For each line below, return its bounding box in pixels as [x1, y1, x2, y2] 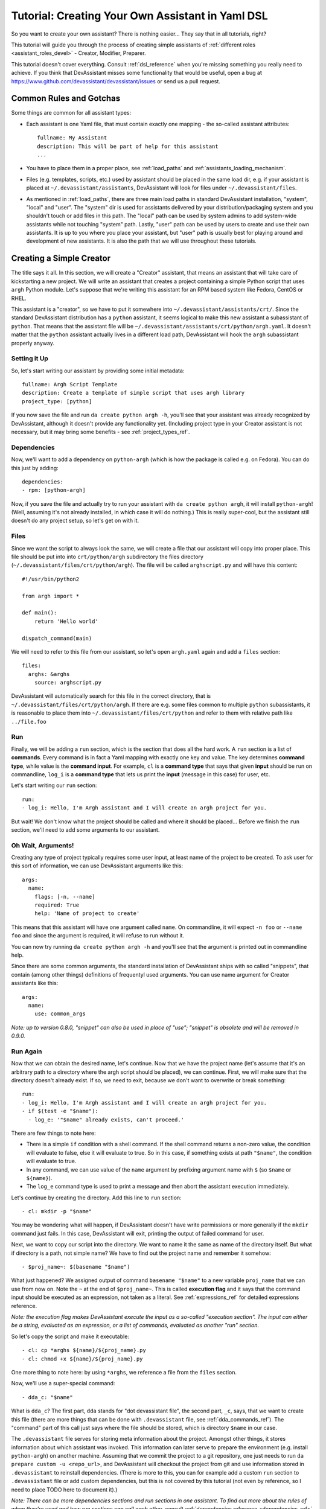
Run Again [11, 1047, 42, 1056]
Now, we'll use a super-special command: [11, 1380, 115, 1387]
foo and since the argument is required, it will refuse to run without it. [11, 932, 184, 939]
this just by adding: [11, 464, 59, 471]
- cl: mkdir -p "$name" [22, 1208, 92, 1215]
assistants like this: [11, 980, 59, 987]
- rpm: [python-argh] [22, 487, 86, 494]
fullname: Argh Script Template [22, 381, 118, 388]
